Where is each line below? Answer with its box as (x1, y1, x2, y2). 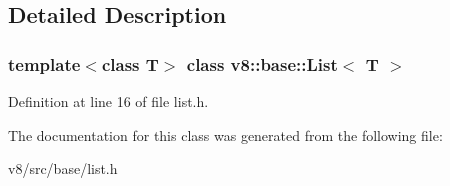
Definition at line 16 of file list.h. (8, 91, 209, 111)
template (8, 51, 81, 76)
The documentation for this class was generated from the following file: (8, 124, 443, 145)
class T (101, 51, 159, 76)
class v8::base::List (186, 51, 338, 76)
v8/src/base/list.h (8, 158, 118, 179)
